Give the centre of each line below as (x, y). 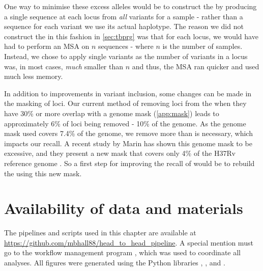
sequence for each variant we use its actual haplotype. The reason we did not (124, 26)
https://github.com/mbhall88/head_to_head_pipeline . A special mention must (129, 242)
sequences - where (126, 46)
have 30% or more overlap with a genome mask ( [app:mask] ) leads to (112, 113)
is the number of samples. (202, 46)
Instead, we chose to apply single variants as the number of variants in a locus (126, 56)
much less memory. (34, 76)
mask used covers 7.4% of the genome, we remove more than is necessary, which (128, 133)
